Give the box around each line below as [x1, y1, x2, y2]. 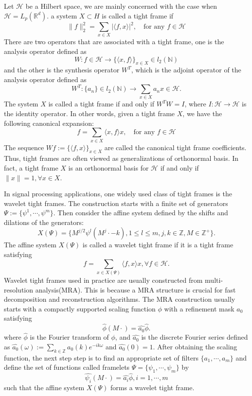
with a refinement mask [164, 303, 234, 313]
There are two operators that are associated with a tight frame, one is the [4, 36, 224, 47]
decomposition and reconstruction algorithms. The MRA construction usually [4, 294, 235, 304]
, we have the [182, 108, 222, 119]
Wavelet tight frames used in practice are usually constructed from [4, 275, 203, 285]
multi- [205, 275, 223, 285]
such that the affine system [4, 382, 85, 393]
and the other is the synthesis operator [4, 65, 120, 75]
